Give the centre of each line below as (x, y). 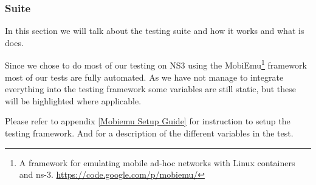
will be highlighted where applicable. (73, 100)
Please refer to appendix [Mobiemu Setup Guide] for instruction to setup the (148, 121)
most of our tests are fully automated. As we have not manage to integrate (144, 77)
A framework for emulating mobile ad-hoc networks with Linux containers (157, 162)
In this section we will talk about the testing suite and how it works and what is (155, 31)
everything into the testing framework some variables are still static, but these (150, 89)
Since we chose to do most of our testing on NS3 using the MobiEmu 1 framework (156, 64)
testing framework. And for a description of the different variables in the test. (149, 133)
